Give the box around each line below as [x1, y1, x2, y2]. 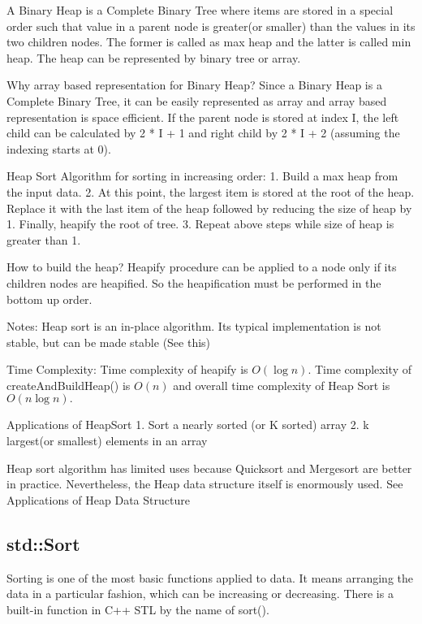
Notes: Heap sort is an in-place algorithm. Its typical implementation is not [6, 318, 381, 335]
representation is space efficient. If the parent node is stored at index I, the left [6, 108, 399, 125]
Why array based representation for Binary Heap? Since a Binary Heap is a [6, 76, 382, 93]
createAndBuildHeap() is [6, 376, 131, 393]
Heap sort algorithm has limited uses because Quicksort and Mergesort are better [6, 459, 412, 476]
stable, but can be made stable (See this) [6, 333, 211, 350]
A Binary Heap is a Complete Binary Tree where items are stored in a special [6, 2, 394, 18]
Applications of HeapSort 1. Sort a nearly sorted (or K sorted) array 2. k [6, 416, 369, 433]
